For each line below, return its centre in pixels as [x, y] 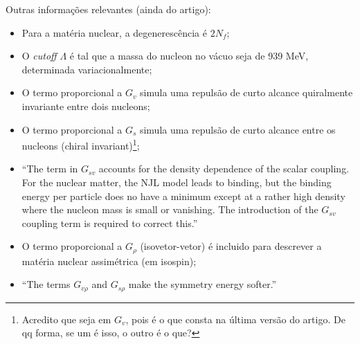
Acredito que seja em [66, 319]
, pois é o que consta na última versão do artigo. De [235, 319]
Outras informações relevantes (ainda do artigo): [108, 9]
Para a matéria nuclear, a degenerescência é [114, 32]
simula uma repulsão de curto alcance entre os [237, 129]
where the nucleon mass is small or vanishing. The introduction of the [170, 209]
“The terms [46, 284]
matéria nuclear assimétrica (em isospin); [109, 261]
